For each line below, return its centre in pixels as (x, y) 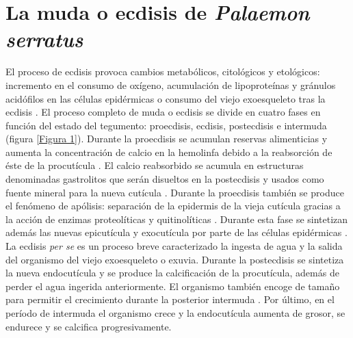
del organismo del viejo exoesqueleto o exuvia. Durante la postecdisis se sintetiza (175, 259)
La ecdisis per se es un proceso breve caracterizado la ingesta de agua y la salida (174, 246)
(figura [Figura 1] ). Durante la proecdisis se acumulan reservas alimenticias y (167, 139)
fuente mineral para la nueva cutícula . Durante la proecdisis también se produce (175, 192)
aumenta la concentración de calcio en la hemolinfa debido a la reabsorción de (169, 152)
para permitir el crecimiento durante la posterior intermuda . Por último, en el (170, 299)
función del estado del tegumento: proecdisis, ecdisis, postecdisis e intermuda (166, 125)
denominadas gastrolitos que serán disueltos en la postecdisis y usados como (165, 179)
